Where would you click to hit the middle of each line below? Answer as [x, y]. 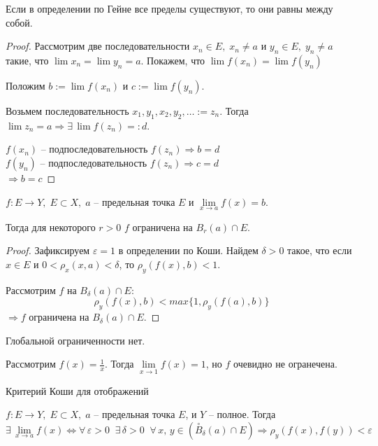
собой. [19, 22]
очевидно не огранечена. [285, 364]
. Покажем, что [173, 60]
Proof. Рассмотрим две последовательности [98, 46]
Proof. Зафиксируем [48, 250]
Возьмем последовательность [67, 110]
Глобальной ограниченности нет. [75, 340]
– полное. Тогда [242, 414]
